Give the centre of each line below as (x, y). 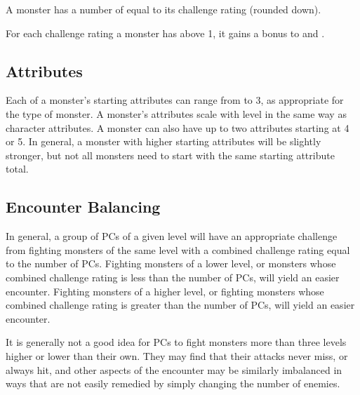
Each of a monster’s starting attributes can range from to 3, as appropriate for (175, 100)
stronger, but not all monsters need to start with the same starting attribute (170, 155)
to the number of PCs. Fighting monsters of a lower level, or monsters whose (171, 263)
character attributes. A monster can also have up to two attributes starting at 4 (178, 127)
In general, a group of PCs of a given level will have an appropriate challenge (172, 236)
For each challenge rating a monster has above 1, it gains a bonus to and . (165, 33)
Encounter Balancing (83, 207)
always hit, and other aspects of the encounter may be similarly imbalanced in (174, 369)
